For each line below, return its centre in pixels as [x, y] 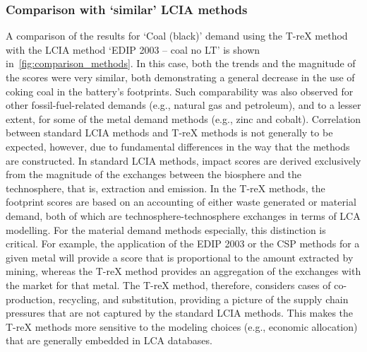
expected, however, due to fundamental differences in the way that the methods [178, 146]
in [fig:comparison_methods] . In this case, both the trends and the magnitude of [181, 63]
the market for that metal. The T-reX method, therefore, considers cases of [168, 284]
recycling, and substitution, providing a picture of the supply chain [204, 299]
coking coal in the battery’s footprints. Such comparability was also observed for [180, 91]
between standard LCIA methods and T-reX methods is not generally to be [169, 133]
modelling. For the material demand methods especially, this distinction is [166, 229]
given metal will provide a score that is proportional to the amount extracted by [180, 257]
